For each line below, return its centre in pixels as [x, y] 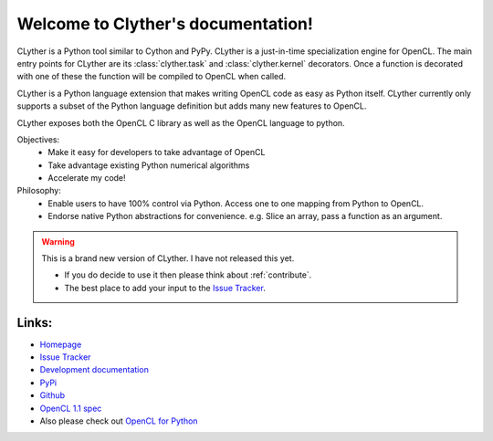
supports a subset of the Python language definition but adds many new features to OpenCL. [192, 106]
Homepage [61, 344]
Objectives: [38, 139]
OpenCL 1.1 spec [71, 408]
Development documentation [94, 370]
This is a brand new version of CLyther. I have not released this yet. [168, 258]
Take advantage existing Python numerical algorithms [149, 165]
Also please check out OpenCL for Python [119, 421]
